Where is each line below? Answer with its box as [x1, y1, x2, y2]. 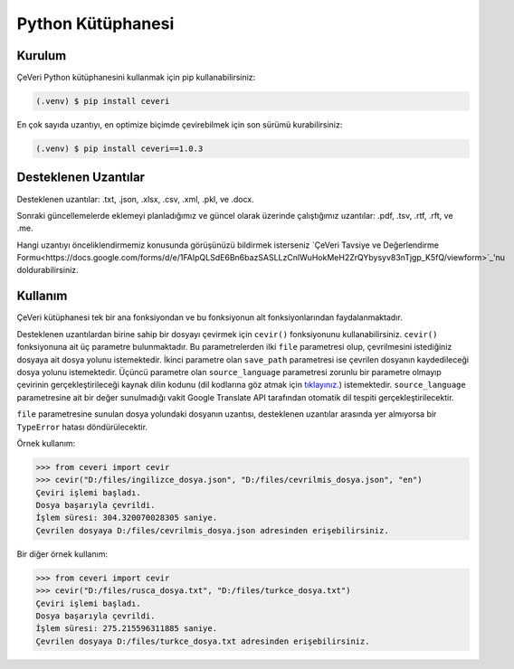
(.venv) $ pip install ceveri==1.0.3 [35, 144, 204, 154]
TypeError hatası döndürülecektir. [16, 421, 148, 432]
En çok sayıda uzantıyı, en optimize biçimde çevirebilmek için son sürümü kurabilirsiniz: [16, 119, 343, 130]
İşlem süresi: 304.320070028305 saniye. [35, 513, 217, 523]
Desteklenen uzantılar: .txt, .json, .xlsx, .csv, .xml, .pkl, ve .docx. [16, 193, 254, 204]
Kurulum [16, 48, 67, 63]
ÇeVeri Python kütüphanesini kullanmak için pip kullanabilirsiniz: [16, 72, 256, 83]
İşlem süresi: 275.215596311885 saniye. [35, 624, 217, 634]
